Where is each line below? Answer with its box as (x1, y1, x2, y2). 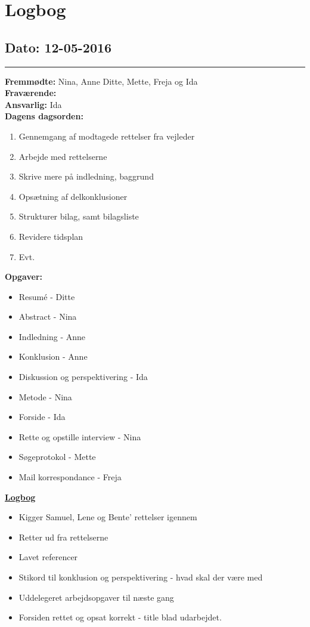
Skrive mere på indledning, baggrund (18, 170, 154, 183)
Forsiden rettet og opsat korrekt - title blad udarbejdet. (18, 611, 222, 623)
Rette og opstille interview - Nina (18, 430, 141, 443)
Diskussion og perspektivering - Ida (18, 370, 148, 383)
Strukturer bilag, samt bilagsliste (18, 210, 139, 223)
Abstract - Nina (18, 310, 77, 323)
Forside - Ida (18, 410, 66, 423)
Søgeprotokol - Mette (18, 450, 96, 463)
